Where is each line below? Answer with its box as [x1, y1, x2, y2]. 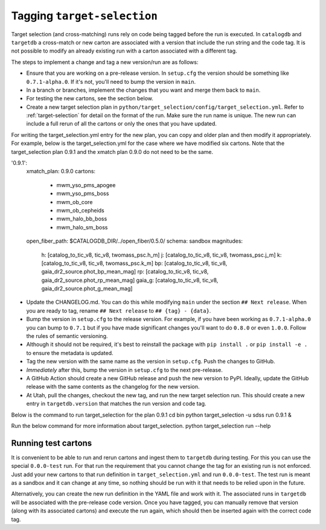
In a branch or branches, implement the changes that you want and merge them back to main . [26, 86, 261, 94]
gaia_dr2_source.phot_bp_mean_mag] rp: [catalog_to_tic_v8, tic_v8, [41, 268, 209, 275]
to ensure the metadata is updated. [26, 349, 114, 356]
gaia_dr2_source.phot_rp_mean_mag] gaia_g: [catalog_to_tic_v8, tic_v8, [41, 276, 219, 284]
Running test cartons [11, 438, 92, 448]
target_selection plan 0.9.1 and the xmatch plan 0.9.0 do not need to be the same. [11, 148, 214, 155]
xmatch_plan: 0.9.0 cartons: [26, 168, 96, 175]
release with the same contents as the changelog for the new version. [26, 383, 200, 391]
